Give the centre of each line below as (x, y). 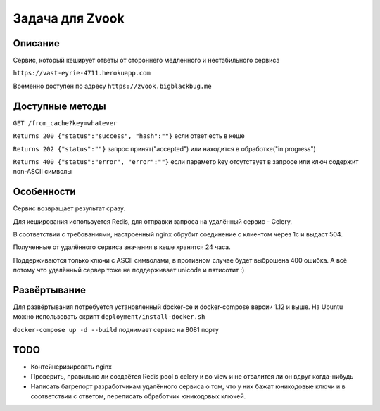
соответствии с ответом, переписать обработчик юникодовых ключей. (138, 396)
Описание (36, 43)
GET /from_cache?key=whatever (65, 123)
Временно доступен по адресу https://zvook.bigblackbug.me (112, 86)
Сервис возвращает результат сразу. (69, 208)
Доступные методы (59, 106)
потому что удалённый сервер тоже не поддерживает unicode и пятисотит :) (129, 270)
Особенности (44, 192)
